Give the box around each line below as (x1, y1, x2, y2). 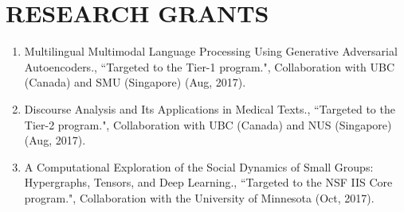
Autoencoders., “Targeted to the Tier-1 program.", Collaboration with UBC (24, 58, 395, 75)
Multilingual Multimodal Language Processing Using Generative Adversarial (24, 43, 398, 60)
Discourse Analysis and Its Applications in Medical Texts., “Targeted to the (24, 100, 395, 117)
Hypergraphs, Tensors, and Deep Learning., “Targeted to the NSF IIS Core (24, 174, 393, 191)
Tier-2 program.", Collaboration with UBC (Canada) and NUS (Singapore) (24, 116, 392, 133)
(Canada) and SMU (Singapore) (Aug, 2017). (24, 74, 246, 91)
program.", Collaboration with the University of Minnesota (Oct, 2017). (24, 189, 375, 206)
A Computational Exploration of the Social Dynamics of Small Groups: (24, 158, 374, 175)
